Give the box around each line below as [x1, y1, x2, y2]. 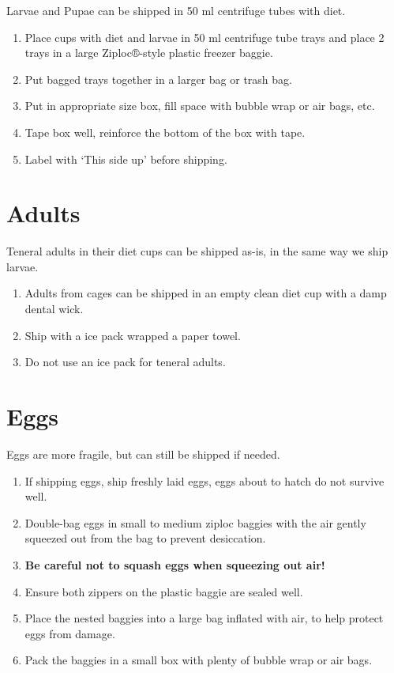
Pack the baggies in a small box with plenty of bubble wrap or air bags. [24, 652, 373, 668]
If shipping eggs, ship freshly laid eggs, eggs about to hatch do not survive [24, 472, 385, 489]
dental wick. [24, 301, 84, 317]
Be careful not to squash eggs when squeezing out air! [24, 556, 325, 573]
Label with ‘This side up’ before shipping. [24, 150, 227, 167]
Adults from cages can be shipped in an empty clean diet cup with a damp [24, 285, 387, 301]
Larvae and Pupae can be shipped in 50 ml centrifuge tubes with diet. [6, 2, 346, 18]
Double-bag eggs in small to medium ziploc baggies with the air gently [24, 514, 366, 531]
